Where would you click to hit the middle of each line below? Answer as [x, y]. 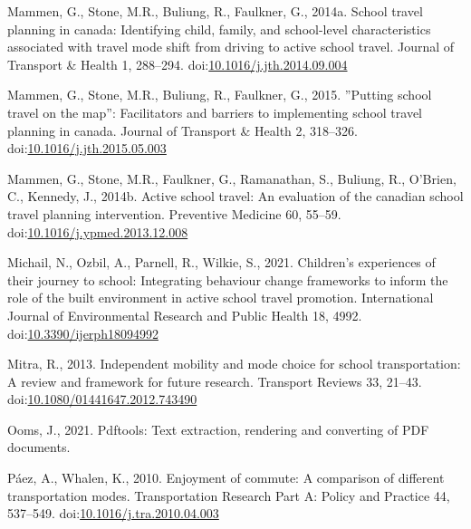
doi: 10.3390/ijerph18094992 [83, 333]
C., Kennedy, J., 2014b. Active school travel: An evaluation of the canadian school [235, 196]
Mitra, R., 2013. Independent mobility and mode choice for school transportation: [234, 364]
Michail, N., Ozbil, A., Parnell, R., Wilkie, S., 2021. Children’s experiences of [221, 262]
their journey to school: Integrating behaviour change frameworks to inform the [228, 279]
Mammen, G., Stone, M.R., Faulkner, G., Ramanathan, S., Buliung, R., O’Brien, [232, 178]
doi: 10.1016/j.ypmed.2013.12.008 [98, 231]
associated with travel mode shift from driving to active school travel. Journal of [231, 47]
